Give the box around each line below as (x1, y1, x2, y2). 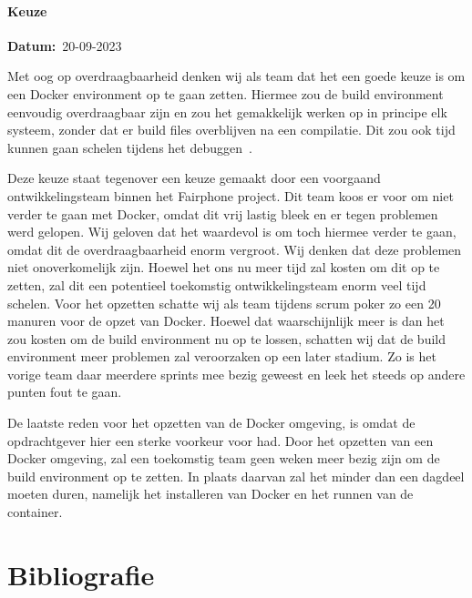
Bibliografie (7, 555, 155, 593)
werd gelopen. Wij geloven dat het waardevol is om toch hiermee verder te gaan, (7, 222, 457, 241)
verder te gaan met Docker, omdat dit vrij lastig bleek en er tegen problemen (7, 204, 438, 223)
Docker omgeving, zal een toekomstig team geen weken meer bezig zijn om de (7, 449, 440, 468)
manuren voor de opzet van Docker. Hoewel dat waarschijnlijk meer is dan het (7, 311, 445, 330)
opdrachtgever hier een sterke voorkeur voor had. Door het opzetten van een (7, 431, 434, 450)
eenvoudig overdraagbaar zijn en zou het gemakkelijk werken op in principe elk (7, 102, 447, 121)
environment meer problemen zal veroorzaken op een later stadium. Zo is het (7, 347, 436, 366)
